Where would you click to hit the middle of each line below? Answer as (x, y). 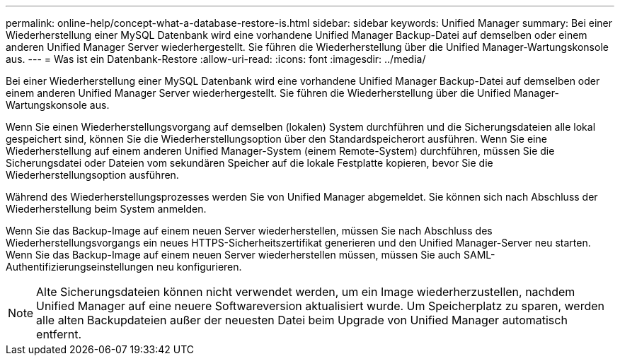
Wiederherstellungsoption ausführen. (92, 175)
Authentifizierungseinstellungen (80, 267)
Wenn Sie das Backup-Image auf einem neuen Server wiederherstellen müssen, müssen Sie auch (234, 255)
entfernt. (59, 334)
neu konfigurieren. (199, 267)
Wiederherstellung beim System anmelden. (106, 209)
